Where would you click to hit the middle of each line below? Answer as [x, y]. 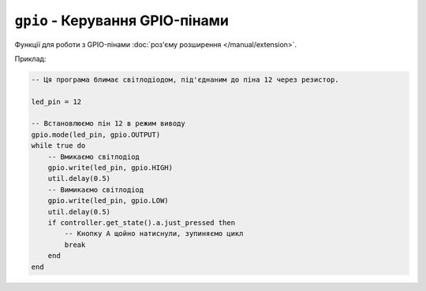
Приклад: [30, 58]
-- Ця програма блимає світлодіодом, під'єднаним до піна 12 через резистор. [185, 79]
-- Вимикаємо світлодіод [96, 190]
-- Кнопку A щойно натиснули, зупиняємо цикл [154, 234]
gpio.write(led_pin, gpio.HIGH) [110, 168]
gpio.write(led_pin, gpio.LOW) [108, 201]
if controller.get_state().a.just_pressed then [142, 223]
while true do [58, 146]
